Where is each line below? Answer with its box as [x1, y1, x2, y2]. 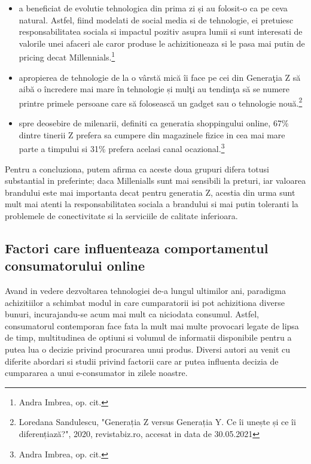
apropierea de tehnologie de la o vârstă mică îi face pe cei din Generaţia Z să [19, 71, 301, 83]
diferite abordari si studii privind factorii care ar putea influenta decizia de [5, 354, 279, 367]
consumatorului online [5, 256, 145, 275]
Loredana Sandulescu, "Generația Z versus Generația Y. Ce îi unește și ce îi [19, 416, 296, 428]
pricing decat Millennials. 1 [19, 49, 115, 63]
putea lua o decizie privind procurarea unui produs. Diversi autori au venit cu [5, 343, 291, 356]
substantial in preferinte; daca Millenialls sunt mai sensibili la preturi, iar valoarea [5, 174, 306, 187]
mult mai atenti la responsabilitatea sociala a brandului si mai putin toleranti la [5, 198, 298, 210]
